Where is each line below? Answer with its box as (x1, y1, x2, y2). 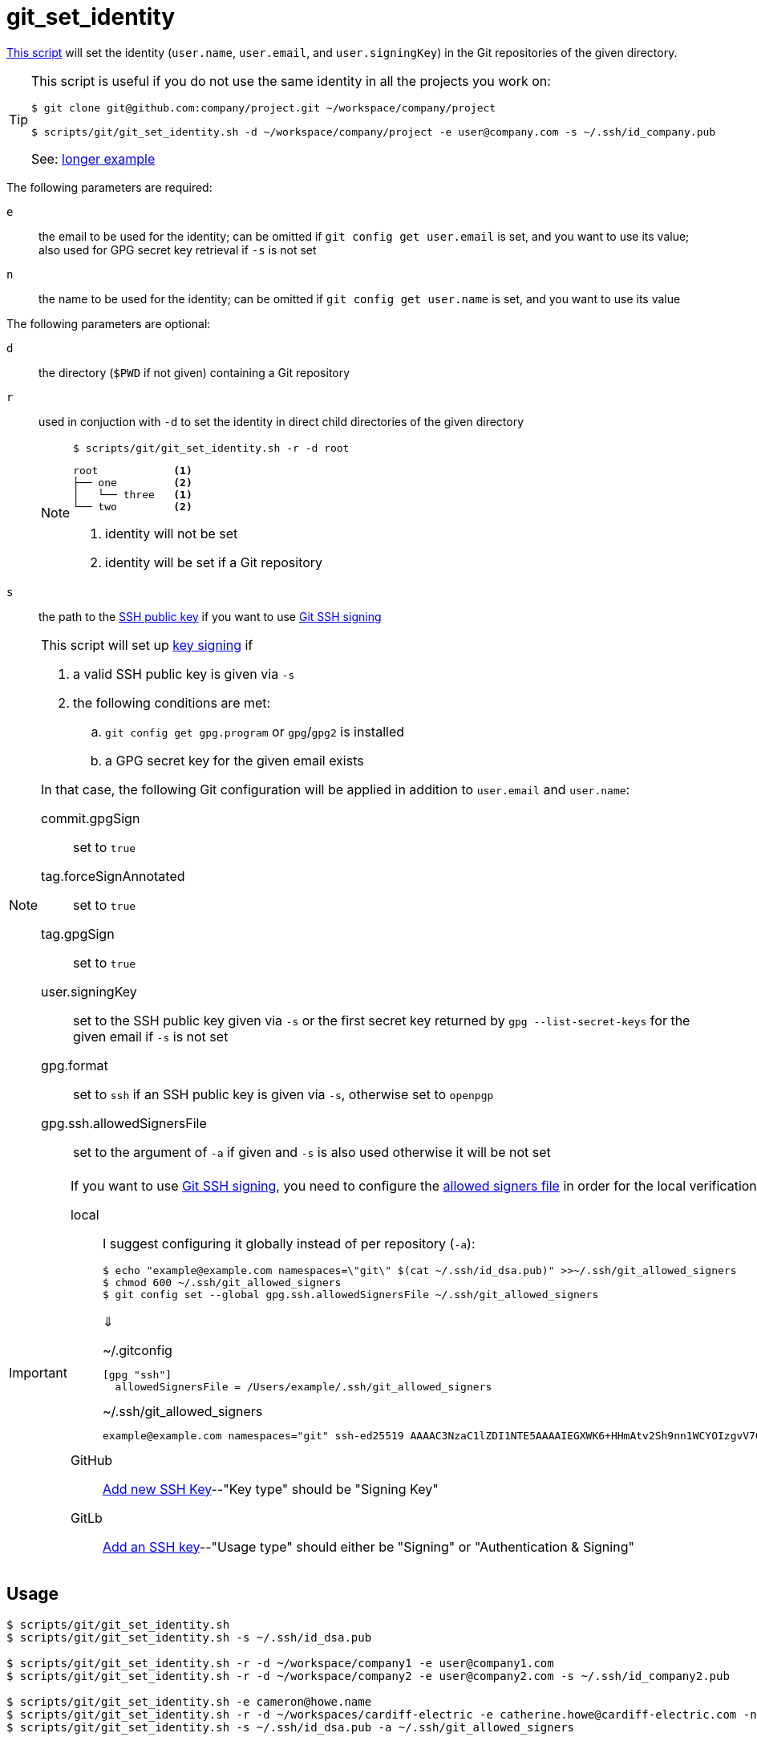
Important (9, 1364, 67, 1381)
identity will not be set (105, 525, 238, 542)
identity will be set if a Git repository (105, 554, 323, 570)
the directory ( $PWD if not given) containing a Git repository (38, 365, 350, 379)
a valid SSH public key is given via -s (73, 665, 295, 682)
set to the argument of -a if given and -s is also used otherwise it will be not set (73, 1143, 551, 1160)
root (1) (73, 464, 192, 477)
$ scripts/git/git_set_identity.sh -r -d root (73, 441, 350, 454)
